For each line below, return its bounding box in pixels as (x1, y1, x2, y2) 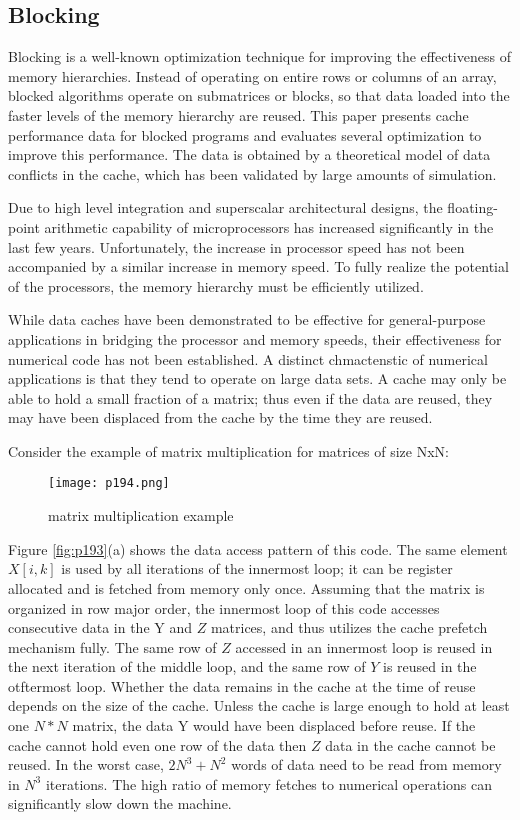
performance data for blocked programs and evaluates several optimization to (8, 124, 482, 145)
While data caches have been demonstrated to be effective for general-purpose (8, 309, 486, 330)
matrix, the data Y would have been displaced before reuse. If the (72, 715, 476, 736)
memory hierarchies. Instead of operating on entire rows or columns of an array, (8, 65, 497, 86)
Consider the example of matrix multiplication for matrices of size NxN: (8, 440, 449, 461)
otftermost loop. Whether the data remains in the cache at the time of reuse (8, 675, 476, 696)
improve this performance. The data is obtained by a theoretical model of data (8, 144, 491, 165)
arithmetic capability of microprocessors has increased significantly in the (44, 216, 494, 237)
